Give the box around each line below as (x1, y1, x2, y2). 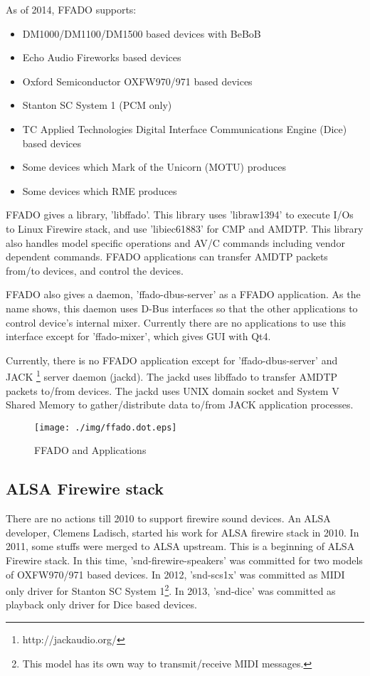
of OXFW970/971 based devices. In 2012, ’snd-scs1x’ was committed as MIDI (6, 566, 345, 581)
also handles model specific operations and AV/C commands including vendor (6, 235, 345, 250)
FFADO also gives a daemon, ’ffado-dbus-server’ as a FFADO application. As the (6, 287, 361, 302)
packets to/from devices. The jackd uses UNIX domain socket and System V (6, 383, 339, 398)
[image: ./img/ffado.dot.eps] (34, 422, 177, 433)
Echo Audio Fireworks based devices (22, 50, 181, 65)
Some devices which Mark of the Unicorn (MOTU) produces (22, 159, 286, 174)
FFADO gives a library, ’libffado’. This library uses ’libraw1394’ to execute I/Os (6, 207, 354, 222)
